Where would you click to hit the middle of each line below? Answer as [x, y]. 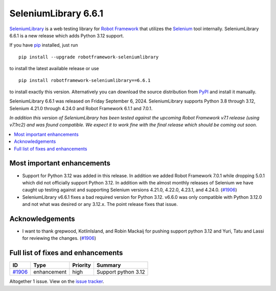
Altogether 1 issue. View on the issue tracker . [57, 281]
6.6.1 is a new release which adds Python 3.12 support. [67, 35]
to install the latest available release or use [54, 69]
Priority [82, 265]
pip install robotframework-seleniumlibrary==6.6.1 [85, 80]
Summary [109, 265]
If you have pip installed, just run [44, 45]
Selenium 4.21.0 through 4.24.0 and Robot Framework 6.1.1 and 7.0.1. [81, 108]
